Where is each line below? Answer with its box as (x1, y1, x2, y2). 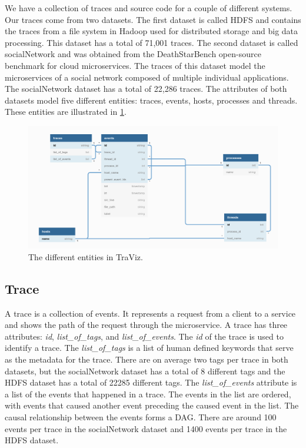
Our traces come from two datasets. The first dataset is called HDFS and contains (5, 13, 301, 25)
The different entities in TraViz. (28, 250, 143, 263)
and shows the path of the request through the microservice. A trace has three (5, 318, 288, 331)
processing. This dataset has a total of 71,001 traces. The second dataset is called (5, 36, 298, 48)
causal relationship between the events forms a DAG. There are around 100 (5, 410, 277, 423)
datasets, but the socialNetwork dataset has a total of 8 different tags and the (5, 364, 285, 377)
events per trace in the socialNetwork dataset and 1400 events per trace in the (5, 422, 287, 434)
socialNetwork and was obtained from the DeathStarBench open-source (5, 48, 261, 60)
